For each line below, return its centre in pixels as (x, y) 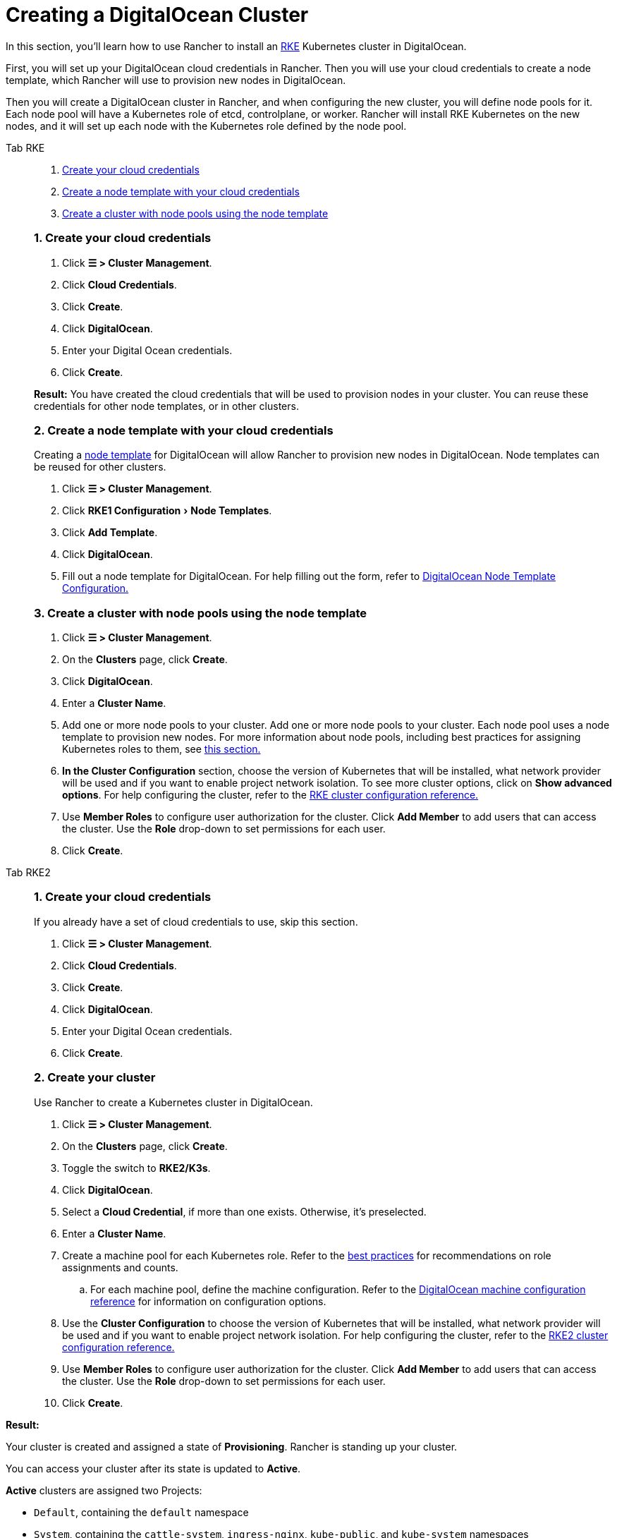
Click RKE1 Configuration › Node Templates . (167, 511)
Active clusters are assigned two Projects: (104, 1490)
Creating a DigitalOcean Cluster (157, 15)
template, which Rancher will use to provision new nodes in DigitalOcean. (176, 80)
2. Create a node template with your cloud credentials (184, 430)
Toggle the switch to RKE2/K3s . (136, 1168)
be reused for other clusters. (100, 467)
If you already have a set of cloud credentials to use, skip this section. (196, 921)
